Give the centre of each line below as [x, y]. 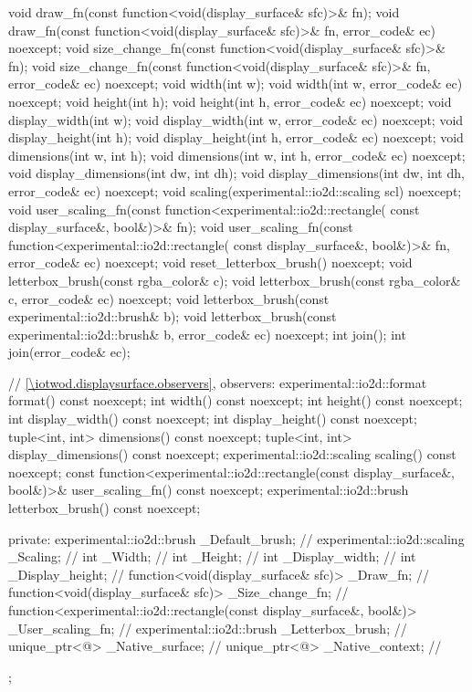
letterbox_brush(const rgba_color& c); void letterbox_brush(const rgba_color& [235, 280]
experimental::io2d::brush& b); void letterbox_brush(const [173, 316]
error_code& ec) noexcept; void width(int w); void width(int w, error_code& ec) [236, 84]
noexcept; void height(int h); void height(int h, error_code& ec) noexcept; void [230, 101]
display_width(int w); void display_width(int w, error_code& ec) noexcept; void [236, 119]
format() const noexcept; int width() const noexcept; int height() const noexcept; [236, 400]
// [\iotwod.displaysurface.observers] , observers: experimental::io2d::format [218, 382]
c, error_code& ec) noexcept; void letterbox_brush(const [169, 298]
